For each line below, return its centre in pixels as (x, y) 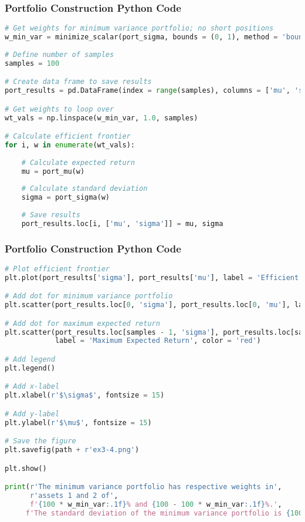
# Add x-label (32, 387)
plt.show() (26, 468)
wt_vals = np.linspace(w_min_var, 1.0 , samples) (101, 118)
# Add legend (30, 359)
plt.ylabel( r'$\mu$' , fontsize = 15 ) (78, 422)
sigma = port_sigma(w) (65, 198)
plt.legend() (30, 368)
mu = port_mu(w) (53, 171)
